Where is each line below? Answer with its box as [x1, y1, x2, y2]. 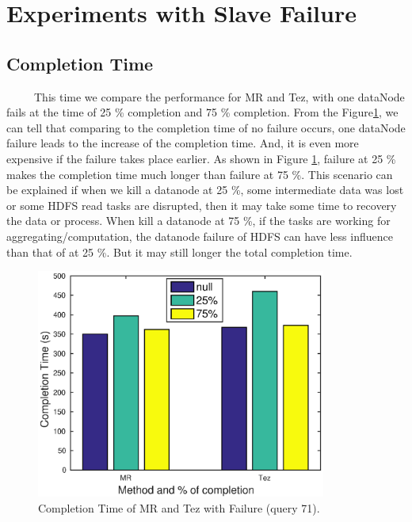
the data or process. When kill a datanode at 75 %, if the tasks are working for [6, 212, 391, 229]
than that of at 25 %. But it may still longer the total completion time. [6, 243, 353, 260]
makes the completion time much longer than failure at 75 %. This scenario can [6, 166, 393, 182]
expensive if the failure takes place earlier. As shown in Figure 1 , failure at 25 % [6, 150, 396, 166]
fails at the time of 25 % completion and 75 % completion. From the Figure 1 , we [6, 104, 399, 120]
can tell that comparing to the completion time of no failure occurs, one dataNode [6, 119, 406, 135]
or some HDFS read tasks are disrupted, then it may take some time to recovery [6, 196, 397, 213]
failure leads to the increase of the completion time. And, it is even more [6, 135, 359, 151]
